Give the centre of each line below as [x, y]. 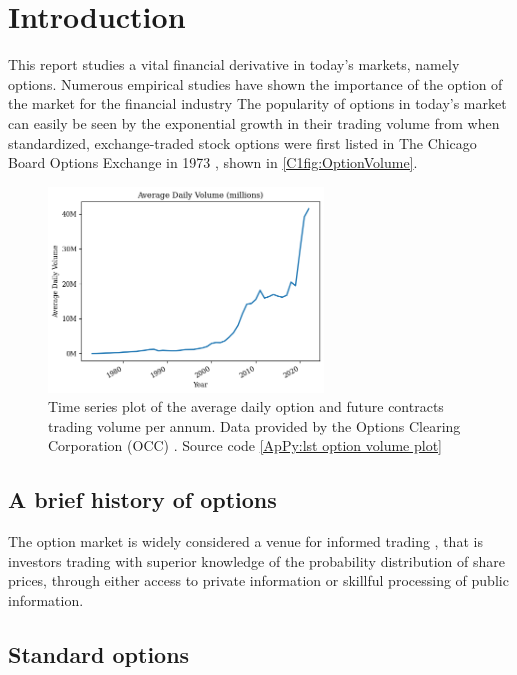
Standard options [99, 654]
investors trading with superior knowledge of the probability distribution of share [256, 560]
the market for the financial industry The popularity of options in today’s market [257, 103]
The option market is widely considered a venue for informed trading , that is [245, 541]
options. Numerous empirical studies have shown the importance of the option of [255, 83]
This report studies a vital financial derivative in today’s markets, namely [234, 64]
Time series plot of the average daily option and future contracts [246, 406]
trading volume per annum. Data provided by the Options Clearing [254, 425]
